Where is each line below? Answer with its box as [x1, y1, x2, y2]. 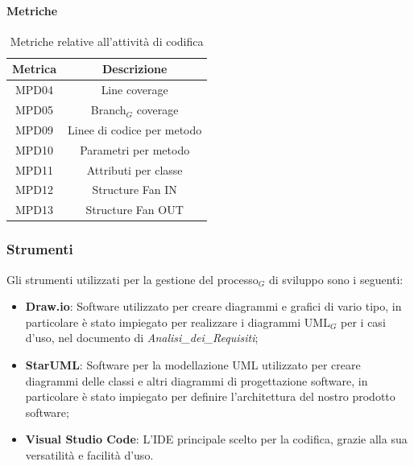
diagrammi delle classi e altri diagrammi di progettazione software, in [25, 372, 368, 389]
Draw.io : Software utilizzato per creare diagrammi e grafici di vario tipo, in [25, 298, 402, 315]
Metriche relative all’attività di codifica [10, 32, 204, 49]
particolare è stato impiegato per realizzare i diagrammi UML [25, 313, 330, 330]
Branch [90, 101, 126, 118]
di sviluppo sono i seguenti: [268, 270, 404, 287]
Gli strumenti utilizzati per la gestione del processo [6, 270, 259, 287]
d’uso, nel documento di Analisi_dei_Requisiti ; [25, 329, 259, 346]
